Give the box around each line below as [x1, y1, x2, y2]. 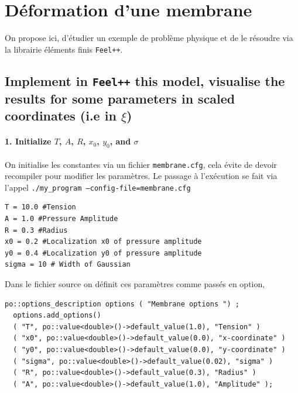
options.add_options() [13, 311, 101, 320]
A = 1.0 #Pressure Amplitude [5, 215, 118, 223]
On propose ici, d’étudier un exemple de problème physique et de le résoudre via [5, 32, 293, 44]
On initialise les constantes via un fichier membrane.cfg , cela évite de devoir [5, 158, 278, 170]
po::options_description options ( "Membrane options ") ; [5, 299, 239, 308]
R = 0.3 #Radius [5, 226, 68, 235]
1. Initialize [5, 135, 52, 147]
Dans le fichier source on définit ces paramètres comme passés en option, [5, 277, 265, 289]
